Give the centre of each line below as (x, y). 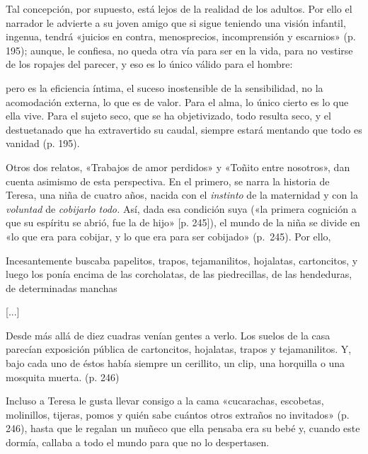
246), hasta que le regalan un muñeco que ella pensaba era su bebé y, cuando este (183, 428)
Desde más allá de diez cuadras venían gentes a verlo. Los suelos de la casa (168, 335)
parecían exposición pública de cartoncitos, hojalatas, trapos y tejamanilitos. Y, (179, 349)
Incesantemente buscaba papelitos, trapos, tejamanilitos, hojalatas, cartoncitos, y (182, 260)
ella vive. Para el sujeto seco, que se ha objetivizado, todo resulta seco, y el (168, 116)
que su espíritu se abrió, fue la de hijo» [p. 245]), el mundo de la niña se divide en (183, 222)
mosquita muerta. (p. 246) (63, 377)
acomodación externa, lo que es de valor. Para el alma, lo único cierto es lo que (177, 101)
